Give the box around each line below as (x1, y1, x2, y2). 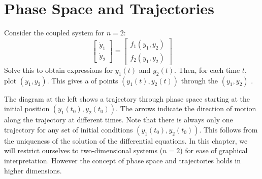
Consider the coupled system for (4, 27, 105, 38)
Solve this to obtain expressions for (4, 64, 113, 75)
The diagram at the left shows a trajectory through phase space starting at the (4, 93, 250, 104)
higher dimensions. (4, 165, 62, 175)
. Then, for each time (174, 64, 240, 75)
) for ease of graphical (180, 145, 248, 156)
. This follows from (199, 124, 258, 135)
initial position (4, 103, 50, 114)
